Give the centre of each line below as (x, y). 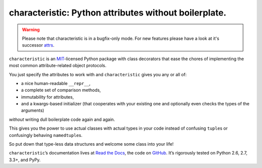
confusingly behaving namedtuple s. (46, 135)
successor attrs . (38, 45)
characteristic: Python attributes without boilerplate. (118, 13)
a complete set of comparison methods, (61, 90)
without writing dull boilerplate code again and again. (62, 119)
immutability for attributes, (48, 97)
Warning (31, 30)
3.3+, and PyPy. (25, 160)
